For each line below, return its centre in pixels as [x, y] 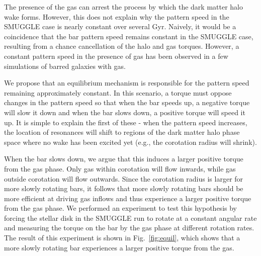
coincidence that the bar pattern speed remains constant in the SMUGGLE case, [129, 36]
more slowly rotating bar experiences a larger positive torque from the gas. [119, 247]
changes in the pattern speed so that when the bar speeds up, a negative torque [127, 102]
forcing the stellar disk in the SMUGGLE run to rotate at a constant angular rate [130, 218]
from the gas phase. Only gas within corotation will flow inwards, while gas [120, 168]
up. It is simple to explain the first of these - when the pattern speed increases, [126, 122]
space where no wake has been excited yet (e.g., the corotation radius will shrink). [130, 142]
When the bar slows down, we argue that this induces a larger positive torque [124, 159]
